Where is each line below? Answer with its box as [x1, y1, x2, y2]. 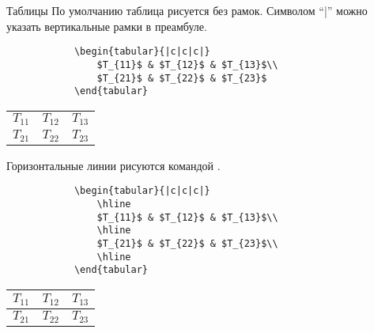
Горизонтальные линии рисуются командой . [6, 157, 221, 173]
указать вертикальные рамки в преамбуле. [6, 17, 207, 34]
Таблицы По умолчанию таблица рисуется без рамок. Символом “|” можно [6, 2, 368, 18]
